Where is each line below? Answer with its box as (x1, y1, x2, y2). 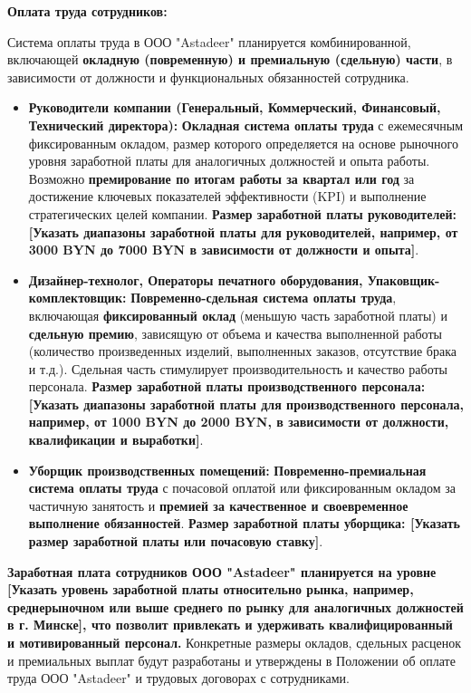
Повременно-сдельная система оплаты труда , (130, 288, 397, 307)
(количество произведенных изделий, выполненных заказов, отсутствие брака (28, 342, 457, 361)
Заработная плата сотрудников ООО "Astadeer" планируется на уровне (7, 562, 437, 581)
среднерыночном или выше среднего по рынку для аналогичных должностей (7, 597, 464, 616)
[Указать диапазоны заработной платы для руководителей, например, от (28, 222, 458, 241)
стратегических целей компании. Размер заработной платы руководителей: (28, 204, 457, 223)
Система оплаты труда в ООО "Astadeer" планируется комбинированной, (7, 32, 411, 51)
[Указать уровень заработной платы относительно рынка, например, (7, 580, 414, 599)
